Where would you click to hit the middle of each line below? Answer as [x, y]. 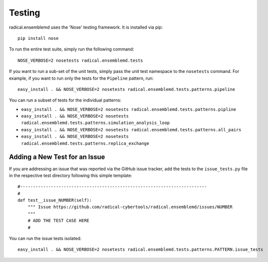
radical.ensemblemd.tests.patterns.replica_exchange [85, 143]
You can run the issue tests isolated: [45, 239]
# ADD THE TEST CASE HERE [59, 221]
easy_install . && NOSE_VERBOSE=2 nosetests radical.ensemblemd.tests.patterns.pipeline [126, 89]
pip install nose [38, 38]
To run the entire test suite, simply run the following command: [72, 49]
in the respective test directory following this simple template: [71, 175]
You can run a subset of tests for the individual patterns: [65, 100]
